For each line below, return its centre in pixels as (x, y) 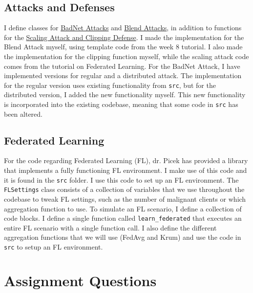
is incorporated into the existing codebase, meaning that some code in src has (121, 104)
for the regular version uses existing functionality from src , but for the (110, 85)
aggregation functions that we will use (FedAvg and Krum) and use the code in (123, 237)
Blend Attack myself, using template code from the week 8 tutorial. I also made (123, 47)
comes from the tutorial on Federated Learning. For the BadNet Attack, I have (122, 66)
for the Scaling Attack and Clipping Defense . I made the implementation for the (124, 37)
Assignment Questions (80, 280)
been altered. (23, 114)
